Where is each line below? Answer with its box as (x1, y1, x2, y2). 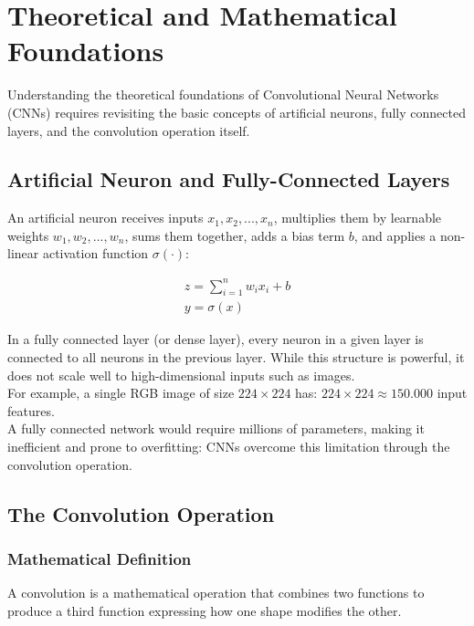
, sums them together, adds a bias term (124, 225, 345, 245)
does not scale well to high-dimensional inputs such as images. (7, 365, 355, 384)
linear (7, 244, 39, 263)
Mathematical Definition (7, 547, 192, 569)
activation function (42, 244, 149, 263)
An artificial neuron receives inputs (7, 208, 204, 227)
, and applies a (353, 225, 437, 245)
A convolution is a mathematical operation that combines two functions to (7, 583, 425, 602)
